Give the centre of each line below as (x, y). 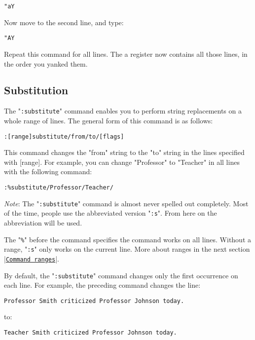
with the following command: (48, 171)
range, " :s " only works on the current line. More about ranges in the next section (127, 249)
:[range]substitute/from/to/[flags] (64, 136)
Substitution (36, 90)
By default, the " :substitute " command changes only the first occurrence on (121, 275)
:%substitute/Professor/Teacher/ (59, 187)
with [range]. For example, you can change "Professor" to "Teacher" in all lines (122, 162)
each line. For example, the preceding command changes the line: (102, 285)
